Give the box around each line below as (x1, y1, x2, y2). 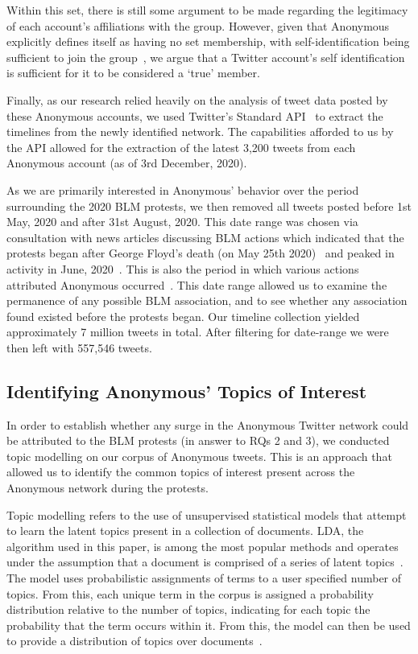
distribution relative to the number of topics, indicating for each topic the (6, 601, 370, 618)
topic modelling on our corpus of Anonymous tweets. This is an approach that (6, 447, 392, 464)
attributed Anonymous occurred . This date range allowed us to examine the (6, 276, 387, 293)
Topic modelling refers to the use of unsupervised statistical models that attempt (6, 506, 407, 523)
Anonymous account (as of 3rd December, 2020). (6, 154, 247, 171)
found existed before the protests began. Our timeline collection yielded (6, 307, 360, 324)
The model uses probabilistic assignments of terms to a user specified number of (6, 570, 402, 586)
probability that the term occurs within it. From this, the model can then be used (6, 616, 411, 633)
